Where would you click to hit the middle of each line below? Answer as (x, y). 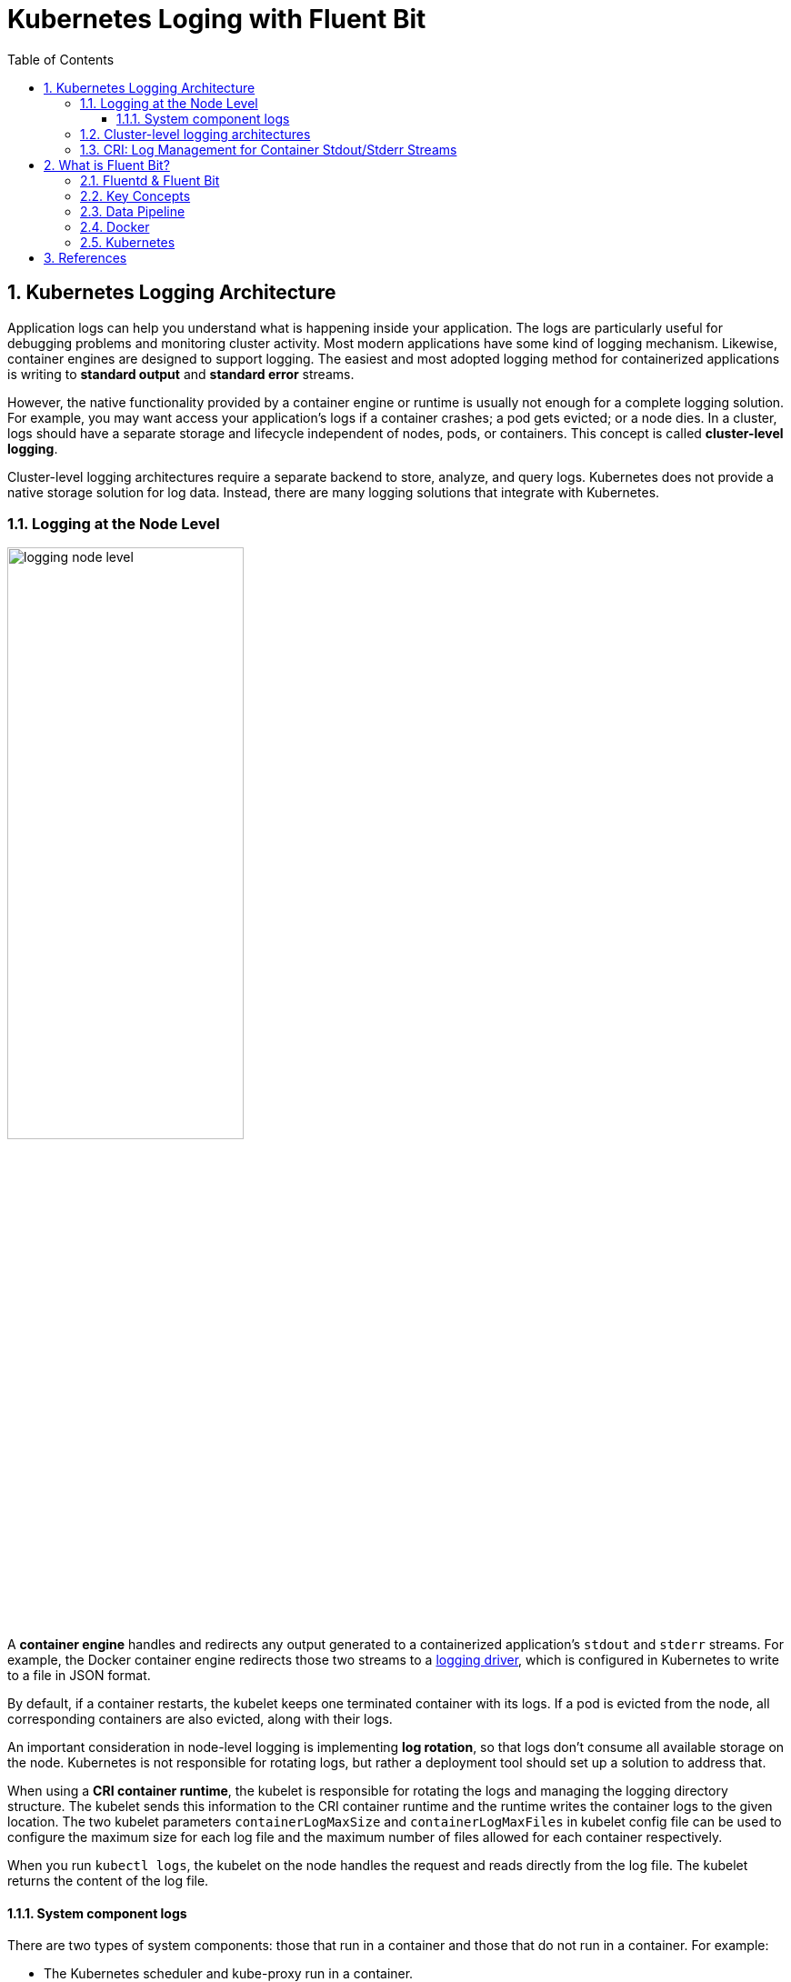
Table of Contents (61, 59)
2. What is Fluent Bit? (107, 165)
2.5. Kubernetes (128, 242)
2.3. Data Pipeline (133, 211)
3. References (85, 257)
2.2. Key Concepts (135, 195)
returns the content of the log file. (108, 1880)
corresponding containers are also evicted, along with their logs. (200, 1718)
